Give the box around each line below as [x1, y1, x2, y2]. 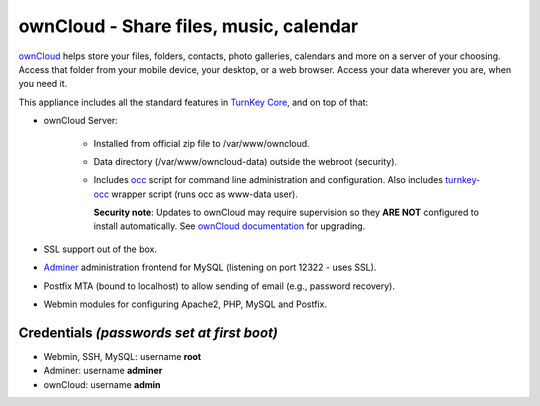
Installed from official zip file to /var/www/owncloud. [93, 137, 310, 149]
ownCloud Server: [43, 115, 119, 127]
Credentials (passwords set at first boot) [18, 324, 279, 341]
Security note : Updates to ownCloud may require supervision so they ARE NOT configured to [93, 206, 480, 219]
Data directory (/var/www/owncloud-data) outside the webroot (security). [93, 155, 398, 167]
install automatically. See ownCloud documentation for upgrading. [93, 220, 366, 232]
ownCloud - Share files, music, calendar [18, 15, 359, 37]
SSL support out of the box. [43, 243, 158, 255]
